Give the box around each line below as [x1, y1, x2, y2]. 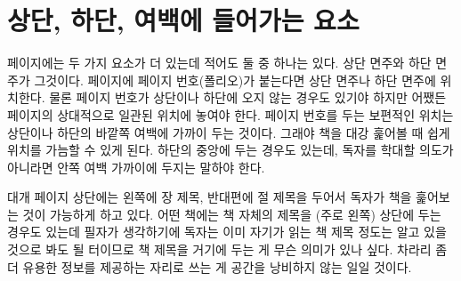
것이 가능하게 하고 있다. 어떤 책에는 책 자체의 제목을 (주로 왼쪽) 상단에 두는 [22, 205, 441, 223]
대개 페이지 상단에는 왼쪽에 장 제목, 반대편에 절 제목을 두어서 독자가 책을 [7, 188, 412, 206]
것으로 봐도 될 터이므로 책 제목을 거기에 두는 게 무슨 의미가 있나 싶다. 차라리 [7, 240, 432, 259]
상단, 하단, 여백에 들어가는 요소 [7, 2, 360, 38]
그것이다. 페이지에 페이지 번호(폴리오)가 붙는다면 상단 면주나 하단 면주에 [34, 70, 436, 89]
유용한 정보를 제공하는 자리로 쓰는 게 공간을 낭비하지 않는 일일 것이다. [22, 257, 412, 276]
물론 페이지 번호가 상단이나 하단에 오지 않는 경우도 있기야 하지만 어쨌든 [49, 88, 447, 107]
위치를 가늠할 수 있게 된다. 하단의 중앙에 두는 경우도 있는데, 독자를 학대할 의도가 [7, 140, 454, 159]
